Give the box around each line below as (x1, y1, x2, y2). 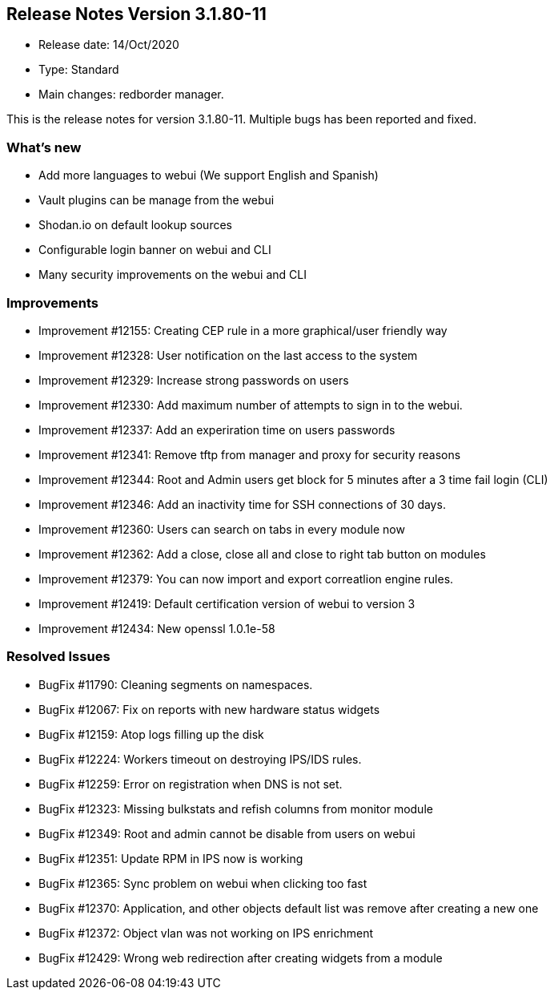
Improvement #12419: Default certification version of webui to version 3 (38, 596, 415, 611)
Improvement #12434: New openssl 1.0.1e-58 (38, 621, 275, 635)
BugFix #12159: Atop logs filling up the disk (38, 727, 264, 741)
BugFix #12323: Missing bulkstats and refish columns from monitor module (38, 801, 433, 816)
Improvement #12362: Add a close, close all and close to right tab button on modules (38, 546, 486, 561)
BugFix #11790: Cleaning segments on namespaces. (38, 677, 313, 692)
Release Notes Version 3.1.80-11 (6, 4, 267, 24)
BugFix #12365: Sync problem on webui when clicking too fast (38, 876, 367, 890)
